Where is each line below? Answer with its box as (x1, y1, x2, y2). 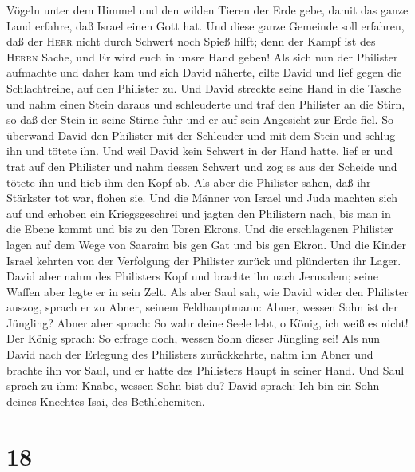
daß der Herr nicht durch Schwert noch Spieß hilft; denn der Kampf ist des (6, 33, 376, 50)
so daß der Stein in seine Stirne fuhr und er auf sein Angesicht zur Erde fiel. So (6, 111, 393, 128)
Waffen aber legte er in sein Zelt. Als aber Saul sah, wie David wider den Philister (6, 283, 409, 299)
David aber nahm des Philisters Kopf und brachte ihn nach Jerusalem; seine (6, 268, 378, 284)
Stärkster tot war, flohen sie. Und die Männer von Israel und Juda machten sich (6, 189, 397, 206)
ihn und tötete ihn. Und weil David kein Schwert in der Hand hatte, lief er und (6, 142, 393, 159)
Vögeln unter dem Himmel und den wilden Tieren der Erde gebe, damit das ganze (6, 2, 409, 18)
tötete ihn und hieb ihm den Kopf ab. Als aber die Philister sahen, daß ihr (6, 173, 371, 190)
